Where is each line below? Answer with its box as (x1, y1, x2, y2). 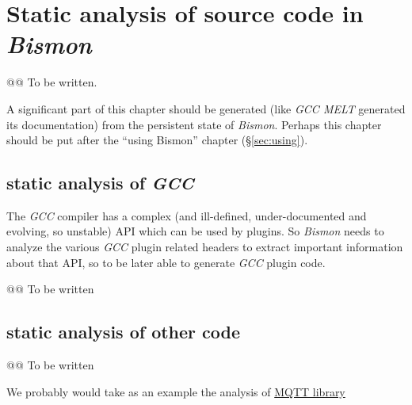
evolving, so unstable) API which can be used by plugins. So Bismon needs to (6, 223, 384, 239)
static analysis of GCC (6, 170, 194, 195)
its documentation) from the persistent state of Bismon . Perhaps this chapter (6, 116, 382, 132)
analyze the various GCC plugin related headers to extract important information (6, 239, 403, 255)
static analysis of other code (6, 319, 241, 344)
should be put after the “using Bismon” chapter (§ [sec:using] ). (6, 132, 308, 148)
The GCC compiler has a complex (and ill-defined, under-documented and (6, 207, 367, 224)
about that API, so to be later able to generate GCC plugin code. (6, 254, 326, 270)
